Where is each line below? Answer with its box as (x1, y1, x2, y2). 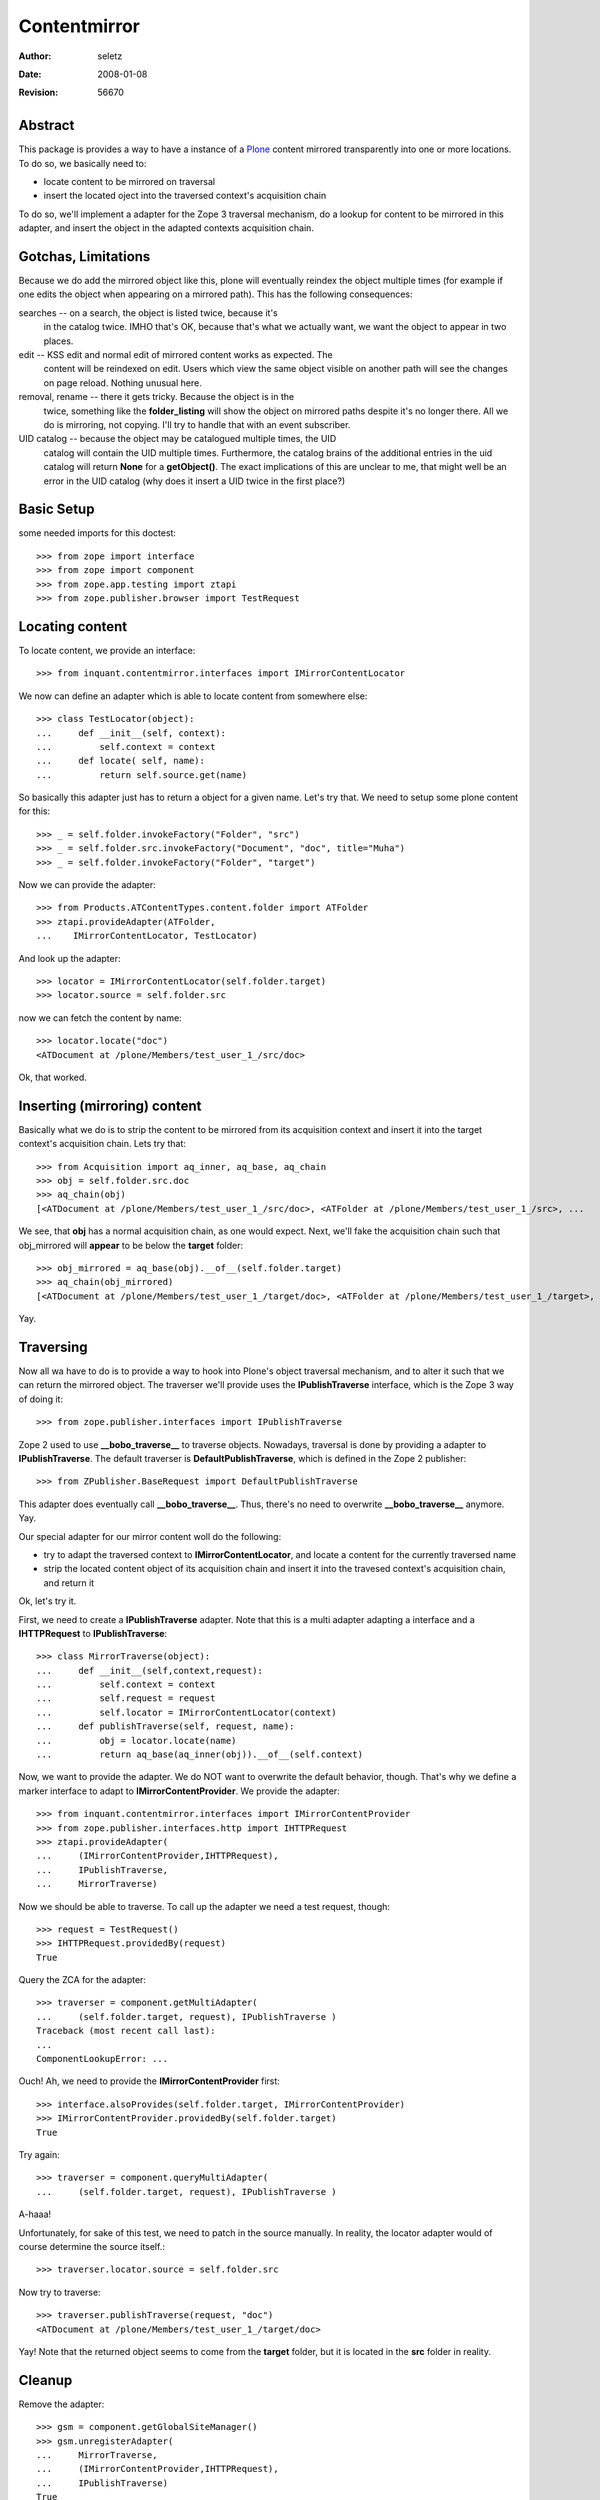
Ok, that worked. (18, 1071, 87, 1083)
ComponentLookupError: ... (36, 2053, 169, 2065)
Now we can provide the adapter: (18, 879, 156, 891)
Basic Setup (18, 501, 95, 518)
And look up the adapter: (18, 952, 121, 964)
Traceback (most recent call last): (36, 2025, 216, 2037)
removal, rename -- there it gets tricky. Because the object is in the (18, 391, 295, 403)
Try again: (18, 2149, 60, 2160)
